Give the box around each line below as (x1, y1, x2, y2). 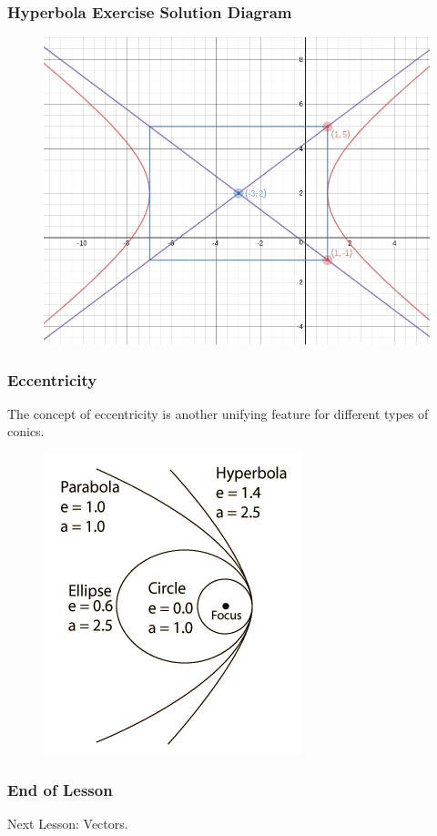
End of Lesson (7, 778, 113, 800)
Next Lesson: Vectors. (7, 813, 128, 832)
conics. (7, 422, 45, 441)
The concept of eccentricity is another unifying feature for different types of (7, 403, 429, 423)
